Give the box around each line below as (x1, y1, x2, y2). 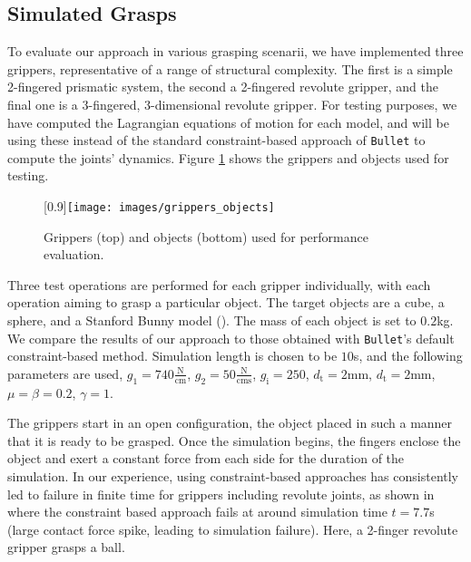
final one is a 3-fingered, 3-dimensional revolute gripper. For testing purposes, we (7, 94, 457, 113)
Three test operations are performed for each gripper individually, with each (7, 275, 431, 294)
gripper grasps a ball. (7, 538, 125, 557)
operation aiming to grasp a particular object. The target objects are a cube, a (7, 293, 445, 312)
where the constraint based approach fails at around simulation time (7, 502, 388, 521)
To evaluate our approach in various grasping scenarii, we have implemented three (7, 42, 464, 61)
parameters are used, (7, 363, 123, 383)
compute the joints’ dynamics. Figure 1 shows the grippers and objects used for (7, 148, 449, 167)
